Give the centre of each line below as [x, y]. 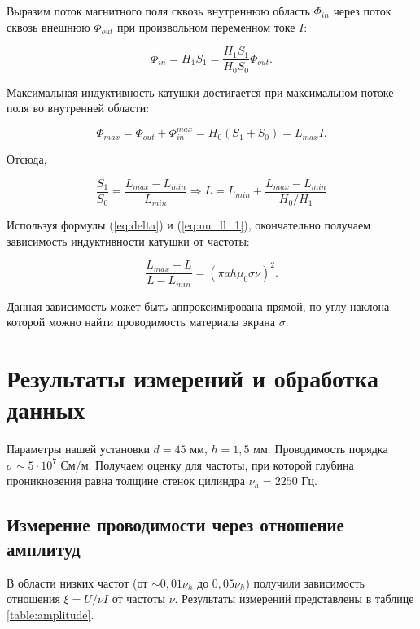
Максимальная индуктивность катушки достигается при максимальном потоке [200, 92]
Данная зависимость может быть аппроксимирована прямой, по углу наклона [198, 306]
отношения [33, 598]
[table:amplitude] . [50, 614]
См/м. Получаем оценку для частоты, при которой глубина [207, 464]
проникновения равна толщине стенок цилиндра [126, 480]
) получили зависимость [305, 582]
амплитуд [44, 548]
